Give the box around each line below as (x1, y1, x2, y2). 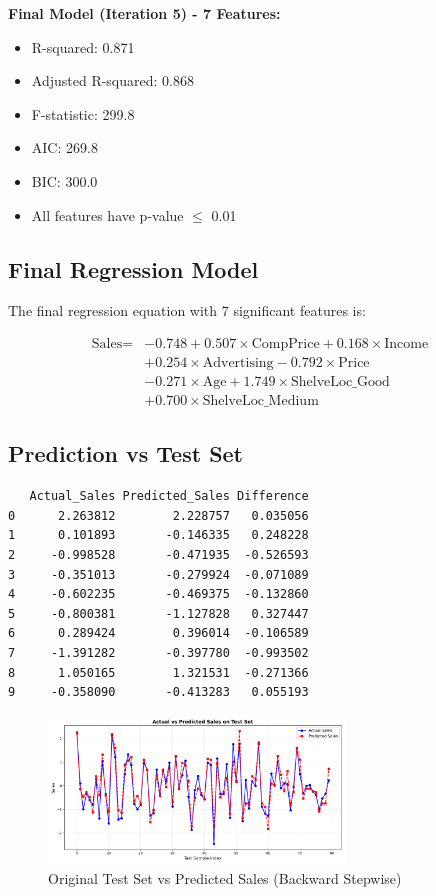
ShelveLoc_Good (291, 375, 390, 390)
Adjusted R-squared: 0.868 (31, 70, 194, 91)
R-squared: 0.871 (31, 36, 135, 57)
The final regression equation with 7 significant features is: (8, 300, 366, 321)
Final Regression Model (8, 253, 259, 284)
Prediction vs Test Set (8, 438, 244, 469)
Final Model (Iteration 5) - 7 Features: (8, 3, 281, 23)
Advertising (202, 356, 274, 370)
